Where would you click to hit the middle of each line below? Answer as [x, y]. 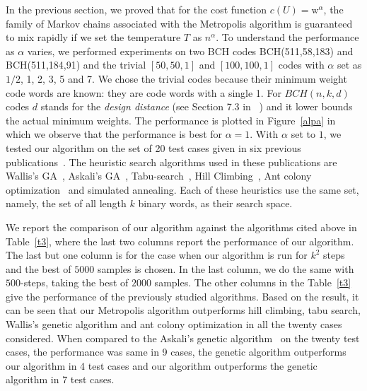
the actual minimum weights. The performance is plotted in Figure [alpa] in [171, 120]
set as [349, 65]
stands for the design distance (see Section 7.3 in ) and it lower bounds [197, 106]
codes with [301, 65]
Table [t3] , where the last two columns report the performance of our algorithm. [180, 241]
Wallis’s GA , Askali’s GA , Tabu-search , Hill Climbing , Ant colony [159, 176]
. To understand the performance [287, 37]
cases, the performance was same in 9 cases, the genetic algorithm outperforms [176, 352]
